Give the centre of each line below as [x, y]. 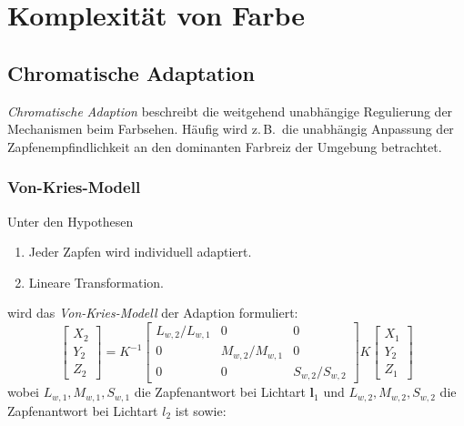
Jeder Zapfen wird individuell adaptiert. [140, 252]
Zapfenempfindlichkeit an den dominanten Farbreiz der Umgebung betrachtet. [225, 146]
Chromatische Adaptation [131, 72]
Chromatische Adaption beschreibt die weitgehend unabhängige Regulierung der [230, 111]
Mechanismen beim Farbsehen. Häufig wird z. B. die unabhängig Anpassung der [231, 129]
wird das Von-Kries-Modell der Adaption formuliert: [153, 313]
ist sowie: [201, 410]
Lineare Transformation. [96, 282]
